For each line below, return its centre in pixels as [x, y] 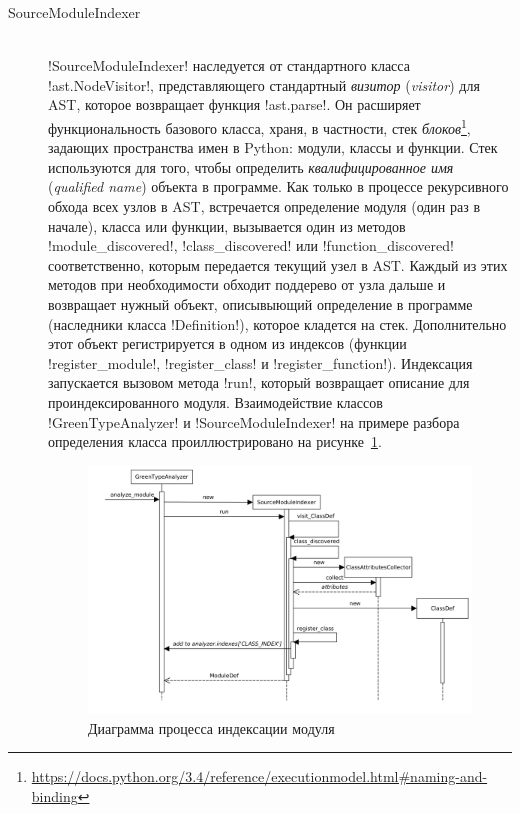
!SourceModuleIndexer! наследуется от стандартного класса [229, 65]
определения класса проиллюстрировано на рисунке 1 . [215, 441]
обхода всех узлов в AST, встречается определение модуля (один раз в [264, 206]
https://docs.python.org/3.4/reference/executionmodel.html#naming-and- [259, 776]
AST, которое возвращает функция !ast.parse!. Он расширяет [234, 104]
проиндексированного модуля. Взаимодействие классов [215, 401]
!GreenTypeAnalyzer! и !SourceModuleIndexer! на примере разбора [254, 421]
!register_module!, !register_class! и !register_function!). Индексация [260, 362]
